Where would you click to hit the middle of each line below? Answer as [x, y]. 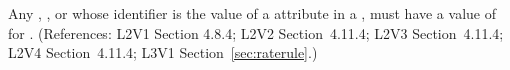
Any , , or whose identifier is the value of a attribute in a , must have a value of [252, 13]
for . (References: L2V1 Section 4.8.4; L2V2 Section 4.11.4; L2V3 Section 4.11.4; [256, 32]
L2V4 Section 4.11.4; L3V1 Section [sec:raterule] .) [163, 52]
